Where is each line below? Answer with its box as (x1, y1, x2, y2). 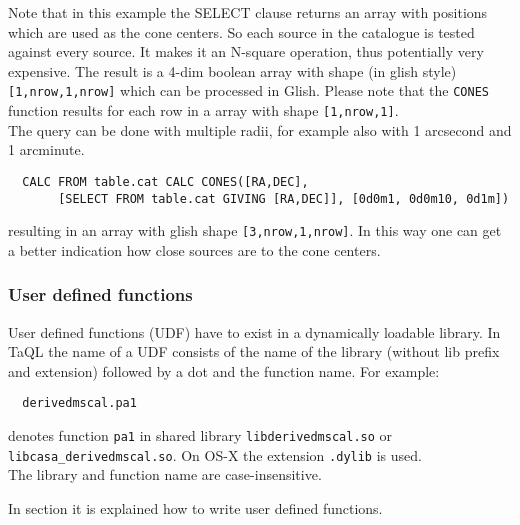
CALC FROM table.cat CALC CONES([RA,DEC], (22, 174, 309, 189)
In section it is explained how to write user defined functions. (8, 498, 383, 518)
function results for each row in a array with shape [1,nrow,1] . (8, 100, 399, 121)
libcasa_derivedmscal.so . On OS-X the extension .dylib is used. (8, 444, 422, 465)
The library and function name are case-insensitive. (8, 464, 322, 485)
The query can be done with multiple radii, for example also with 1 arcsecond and (8, 119, 512, 140)
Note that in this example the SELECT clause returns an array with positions (8, 2, 488, 22)
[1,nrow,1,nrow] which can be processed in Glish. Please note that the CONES (8, 80, 489, 101)
